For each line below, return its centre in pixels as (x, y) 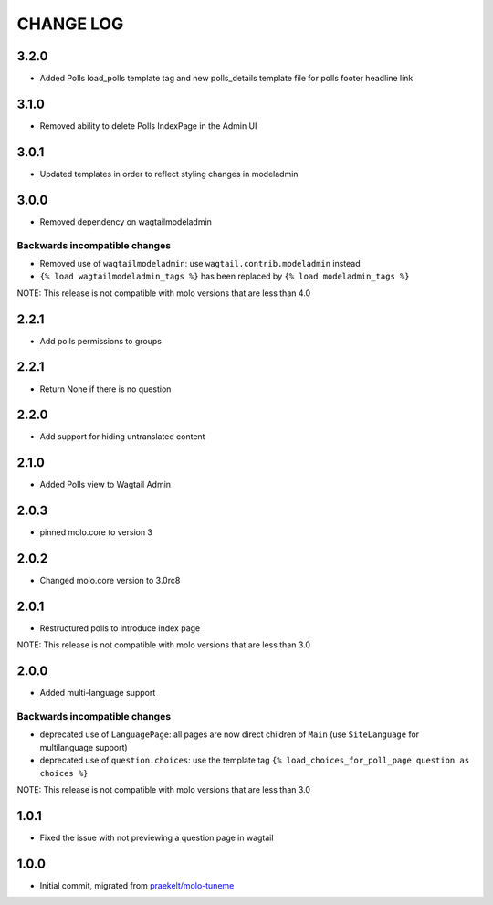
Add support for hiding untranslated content (122, 437)
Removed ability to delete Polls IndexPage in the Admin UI (148, 126)
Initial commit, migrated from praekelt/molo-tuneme (137, 885)
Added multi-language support (98, 693)
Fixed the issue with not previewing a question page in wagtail (157, 837)
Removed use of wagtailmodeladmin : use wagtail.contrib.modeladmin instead (200, 263)
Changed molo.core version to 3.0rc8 (110, 581)
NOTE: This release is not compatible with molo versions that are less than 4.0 (164, 293)
